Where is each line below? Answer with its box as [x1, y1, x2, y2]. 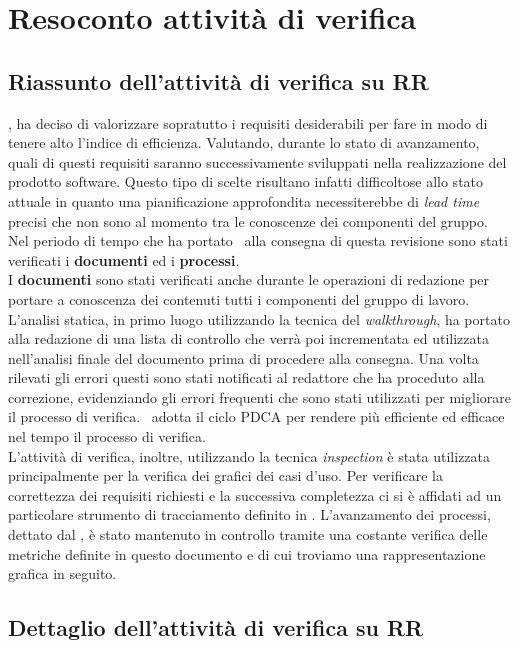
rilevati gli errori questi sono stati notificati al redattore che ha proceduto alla [8, 367, 485, 388]
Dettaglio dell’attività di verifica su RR [8, 612, 424, 643]
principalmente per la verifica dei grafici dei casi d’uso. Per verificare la [8, 465, 444, 486]
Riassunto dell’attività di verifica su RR [8, 65, 429, 96]
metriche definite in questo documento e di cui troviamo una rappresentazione [8, 543, 486, 564]
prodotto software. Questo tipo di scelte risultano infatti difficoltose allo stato [8, 171, 484, 192]
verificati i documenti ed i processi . [8, 249, 240, 270]
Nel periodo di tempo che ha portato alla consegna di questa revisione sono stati [8, 230, 508, 251]
